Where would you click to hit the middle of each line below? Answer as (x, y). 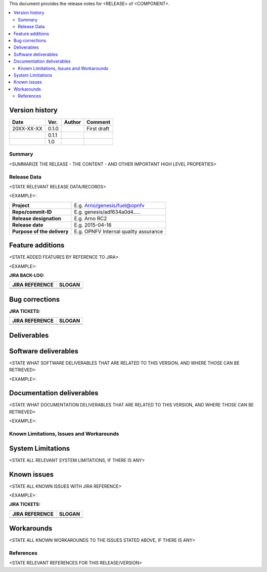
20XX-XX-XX (27, 128)
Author (72, 122)
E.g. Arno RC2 (91, 218)
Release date (28, 225)
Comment (99, 122)
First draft (98, 128)
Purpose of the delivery (40, 231)
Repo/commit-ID (32, 212)
